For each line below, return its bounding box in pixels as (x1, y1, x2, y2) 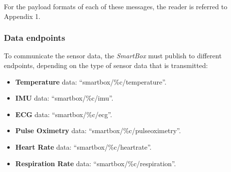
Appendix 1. (4, 11, 41, 21)
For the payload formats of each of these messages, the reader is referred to (4, 1, 228, 11)
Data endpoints (4, 32, 66, 44)
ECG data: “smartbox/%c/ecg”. (15, 109, 112, 119)
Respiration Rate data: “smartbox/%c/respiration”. (15, 158, 176, 168)
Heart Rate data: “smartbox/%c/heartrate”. (15, 141, 152, 152)
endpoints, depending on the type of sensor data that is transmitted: (4, 60, 208, 70)
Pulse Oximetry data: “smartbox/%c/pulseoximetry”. (15, 125, 181, 136)
